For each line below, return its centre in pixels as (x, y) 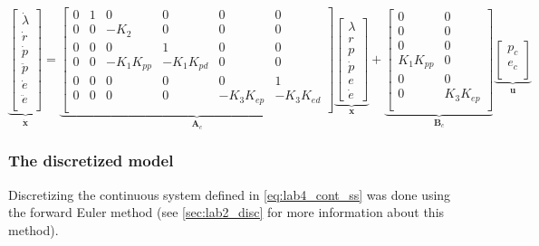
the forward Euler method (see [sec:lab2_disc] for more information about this (226, 212)
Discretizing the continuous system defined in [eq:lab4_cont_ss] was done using (230, 194)
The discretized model (91, 161)
